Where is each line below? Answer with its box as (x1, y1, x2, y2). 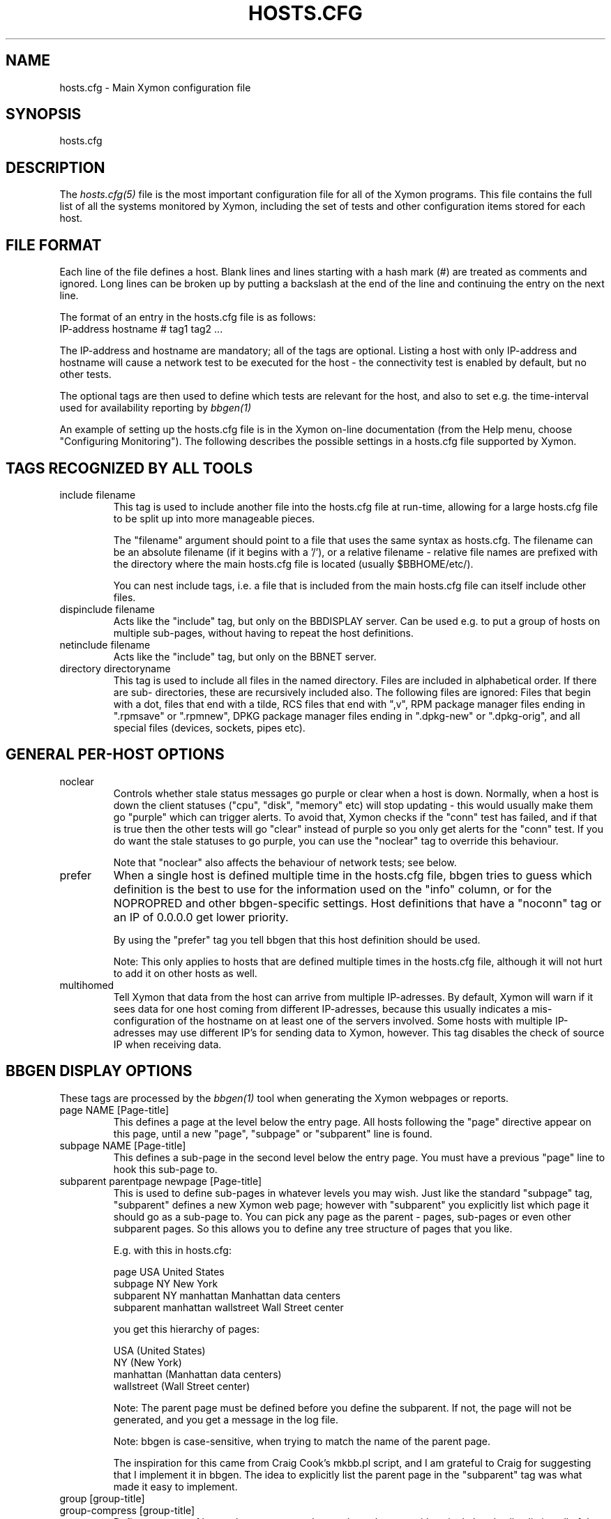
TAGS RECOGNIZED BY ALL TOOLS (6, 459, 253, 477)
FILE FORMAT (6, 236, 102, 254)
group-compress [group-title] (59, 1504, 195, 1516)
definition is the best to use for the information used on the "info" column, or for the (113, 882, 552, 896)
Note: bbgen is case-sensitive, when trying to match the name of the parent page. (113, 1435, 491, 1447)
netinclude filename (59, 638, 151, 651)
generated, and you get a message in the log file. (113, 1413, 338, 1426)
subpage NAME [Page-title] (59, 1139, 186, 1151)
